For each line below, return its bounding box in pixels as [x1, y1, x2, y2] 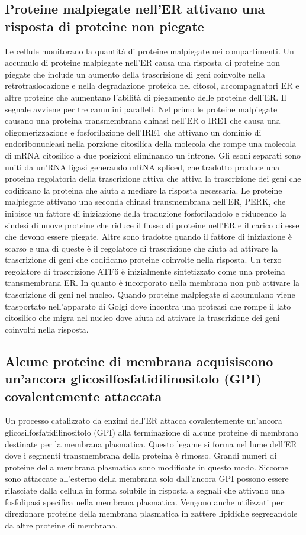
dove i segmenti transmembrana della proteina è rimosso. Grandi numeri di [5, 449, 277, 462]
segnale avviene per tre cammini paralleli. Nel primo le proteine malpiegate [5, 102, 278, 115]
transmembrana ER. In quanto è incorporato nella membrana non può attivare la [5, 276, 300, 289]
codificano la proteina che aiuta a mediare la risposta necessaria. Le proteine [5, 183, 282, 196]
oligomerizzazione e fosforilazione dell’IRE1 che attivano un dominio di [5, 125, 262, 138]
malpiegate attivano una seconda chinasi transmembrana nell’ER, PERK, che [5, 195, 286, 208]
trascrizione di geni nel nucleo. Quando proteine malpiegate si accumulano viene [5, 288, 295, 301]
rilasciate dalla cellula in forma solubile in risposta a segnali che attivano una [5, 484, 285, 496]
